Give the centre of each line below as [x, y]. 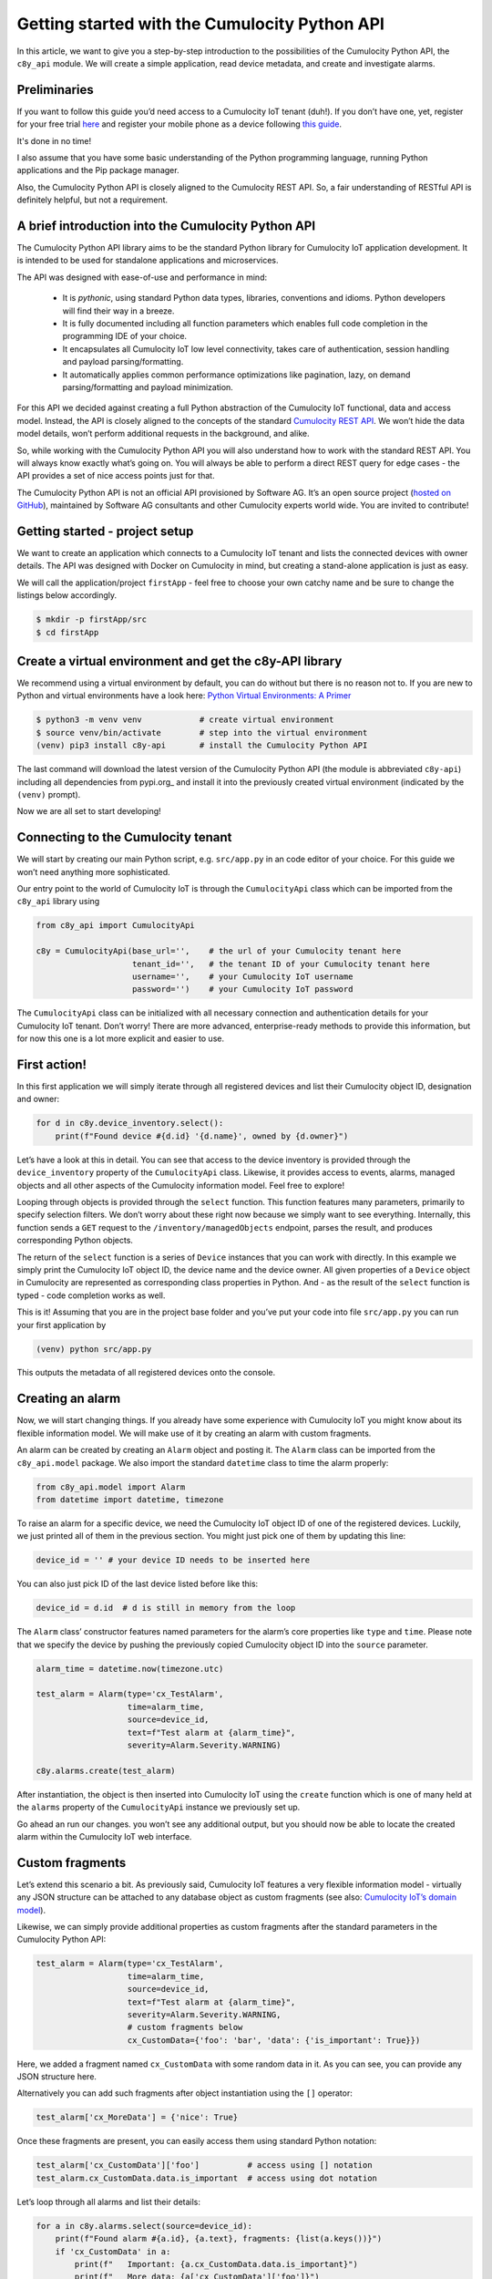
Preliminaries [56, 90]
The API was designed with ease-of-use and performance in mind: [142, 277]
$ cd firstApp [67, 632]
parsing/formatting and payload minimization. [148, 387]
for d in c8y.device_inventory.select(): [130, 1123]
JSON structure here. [57, 2077]
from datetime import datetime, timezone [130, 1499]
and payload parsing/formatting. [123, 362]
